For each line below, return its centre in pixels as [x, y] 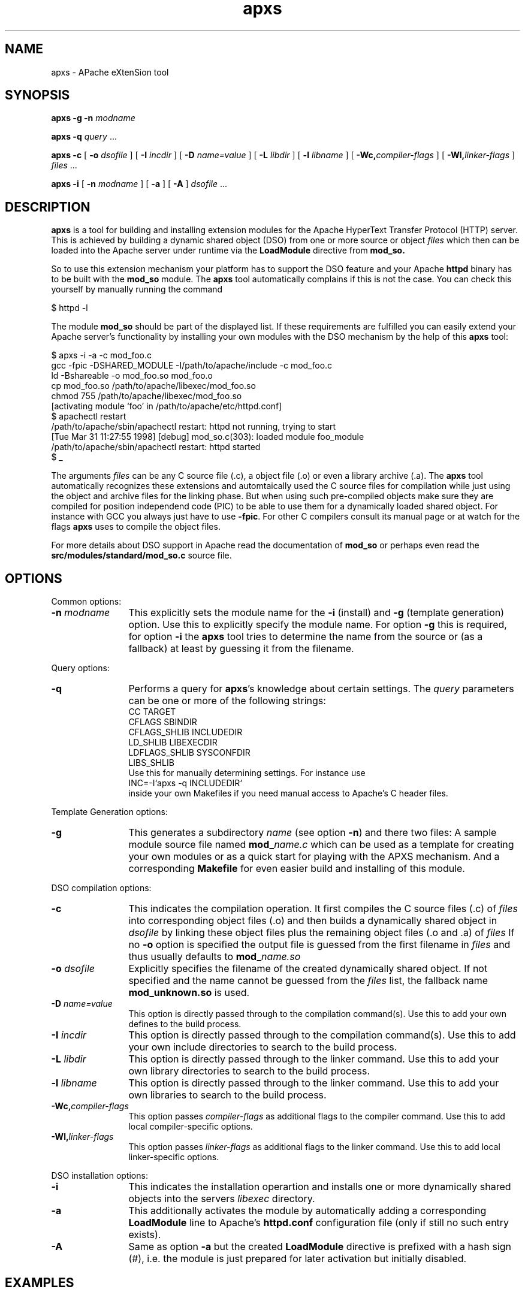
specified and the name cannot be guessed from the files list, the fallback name [308, 981]
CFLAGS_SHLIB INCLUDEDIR [185, 732]
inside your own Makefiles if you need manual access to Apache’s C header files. [288, 793]
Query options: [80, 668]
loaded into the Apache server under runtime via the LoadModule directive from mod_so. [228, 250]
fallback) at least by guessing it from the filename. [241, 649]
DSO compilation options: [101, 888]
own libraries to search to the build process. [227, 1095]
